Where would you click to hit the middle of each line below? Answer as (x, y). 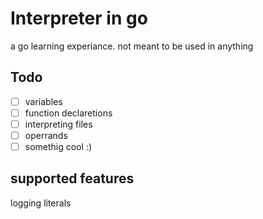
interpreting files (58, 124)
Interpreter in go (79, 18)
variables (43, 101)
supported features (72, 178)
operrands (46, 135)
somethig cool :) (58, 146)
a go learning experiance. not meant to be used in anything (132, 46)
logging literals (41, 203)
